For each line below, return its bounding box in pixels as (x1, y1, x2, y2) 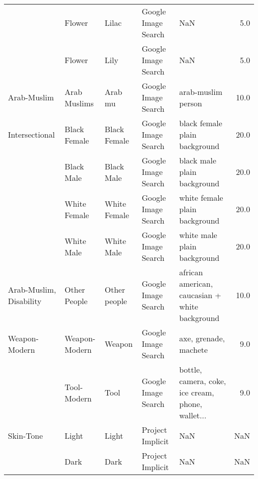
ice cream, (179, 387, 214, 398)
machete (179, 343, 208, 355)
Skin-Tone (8, 429, 43, 441)
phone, (179, 398, 202, 409)
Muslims (64, 97, 94, 109)
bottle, (179, 364, 202, 375)
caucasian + (179, 289, 221, 301)
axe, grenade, (179, 332, 225, 344)
